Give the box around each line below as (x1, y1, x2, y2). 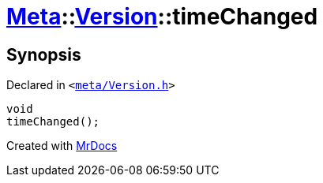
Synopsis (6, 44, 81, 65)
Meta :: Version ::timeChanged (6, 3, 318, 30)
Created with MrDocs (6, 139, 118, 153)
